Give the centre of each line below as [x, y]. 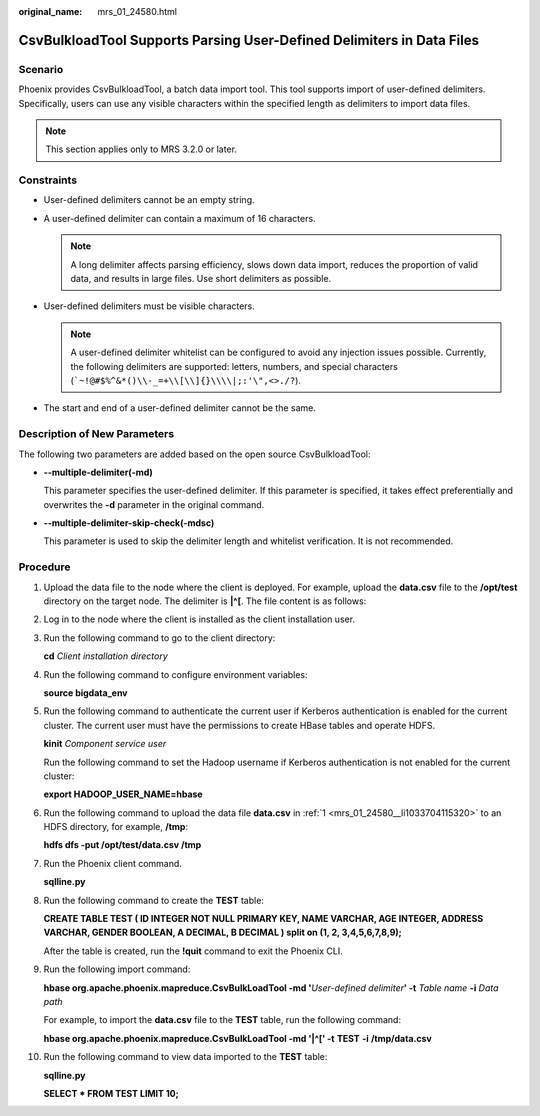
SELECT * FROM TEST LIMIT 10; [111, 1093]
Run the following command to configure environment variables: [176, 674]
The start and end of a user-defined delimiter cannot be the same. [180, 408]
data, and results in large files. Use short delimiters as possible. [201, 279]
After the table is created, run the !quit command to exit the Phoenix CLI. [193, 951]
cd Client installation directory [106, 656]
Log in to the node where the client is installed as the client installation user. [199, 619]
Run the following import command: [117, 969]
